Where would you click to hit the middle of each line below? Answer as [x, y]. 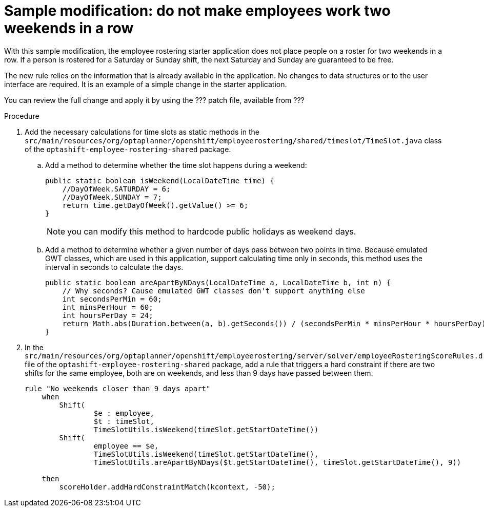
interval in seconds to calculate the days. [114, 267]
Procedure [22, 116]
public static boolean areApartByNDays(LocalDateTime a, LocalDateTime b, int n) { [218, 282]
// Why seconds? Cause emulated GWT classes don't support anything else [214, 291]
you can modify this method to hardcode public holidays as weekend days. [212, 231]
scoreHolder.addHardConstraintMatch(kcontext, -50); [167, 487]
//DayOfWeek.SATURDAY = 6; [116, 189]
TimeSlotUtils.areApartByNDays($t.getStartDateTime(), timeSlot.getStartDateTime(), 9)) [277, 462]
